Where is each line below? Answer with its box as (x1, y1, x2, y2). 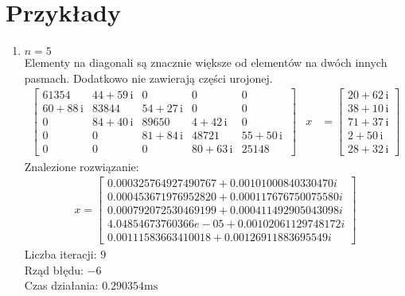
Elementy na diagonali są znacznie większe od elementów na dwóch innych (24, 54, 387, 71)
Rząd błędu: (24, 261, 84, 278)
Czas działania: (24, 277, 99, 294)
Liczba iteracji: (24, 246, 97, 263)
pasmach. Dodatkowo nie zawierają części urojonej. (24, 69, 273, 86)
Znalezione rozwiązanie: (24, 158, 139, 174)
